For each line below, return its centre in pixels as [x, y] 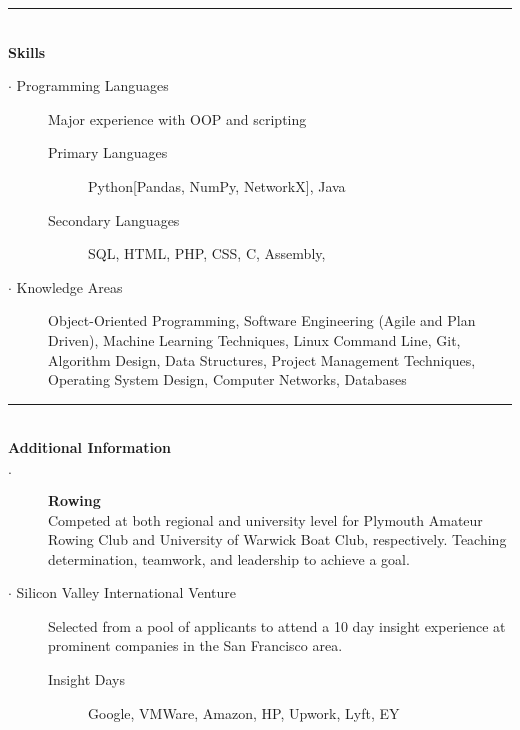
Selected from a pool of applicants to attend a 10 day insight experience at [277, 625]
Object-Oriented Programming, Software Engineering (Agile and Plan [262, 320]
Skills [27, 51]
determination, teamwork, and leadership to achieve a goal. [229, 558]
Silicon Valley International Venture [126, 592]
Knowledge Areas [69, 286]
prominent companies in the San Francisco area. [195, 645]
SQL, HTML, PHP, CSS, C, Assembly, [207, 253]
